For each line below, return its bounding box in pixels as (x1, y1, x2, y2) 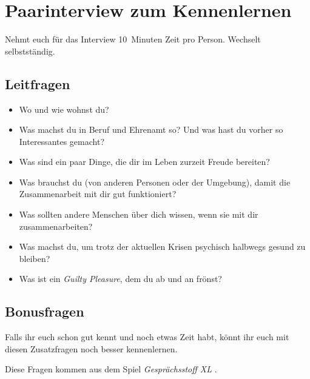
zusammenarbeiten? (19, 220, 93, 232)
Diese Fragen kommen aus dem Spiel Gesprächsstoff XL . (5, 363, 217, 375)
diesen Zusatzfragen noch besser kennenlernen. (5, 342, 178, 355)
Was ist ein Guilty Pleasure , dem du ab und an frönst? (19, 272, 222, 285)
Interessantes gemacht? (19, 135, 105, 147)
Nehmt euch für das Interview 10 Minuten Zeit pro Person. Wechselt (5, 33, 261, 45)
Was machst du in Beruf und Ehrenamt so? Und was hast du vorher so (19, 123, 283, 136)
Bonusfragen (5, 302, 84, 321)
